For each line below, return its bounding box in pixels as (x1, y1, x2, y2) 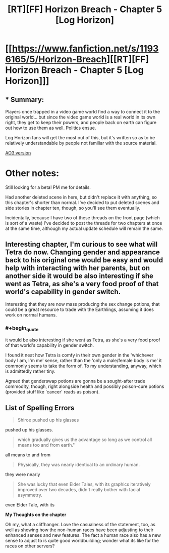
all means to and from (5, 452, 50, 458)
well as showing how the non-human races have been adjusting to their (5, 527, 154, 533)
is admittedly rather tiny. (5, 368, 55, 374)
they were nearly (5, 471, 40, 478)
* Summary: (5, 95, 44, 104)
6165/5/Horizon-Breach (5, 54, 107, 65)
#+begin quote (5, 324, 39, 332)
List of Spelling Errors (5, 404, 75, 412)
